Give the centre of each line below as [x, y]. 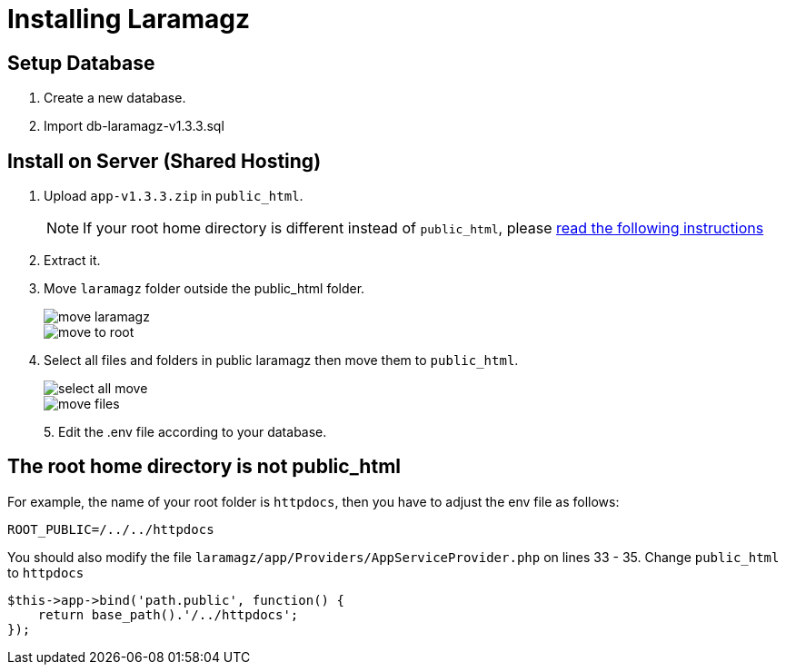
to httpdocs [46, 572]
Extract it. [72, 261]
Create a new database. [115, 98]
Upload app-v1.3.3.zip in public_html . [174, 196]
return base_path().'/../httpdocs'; [168, 614]
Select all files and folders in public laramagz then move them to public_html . [281, 361]
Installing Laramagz [129, 19]
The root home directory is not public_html [204, 467]
